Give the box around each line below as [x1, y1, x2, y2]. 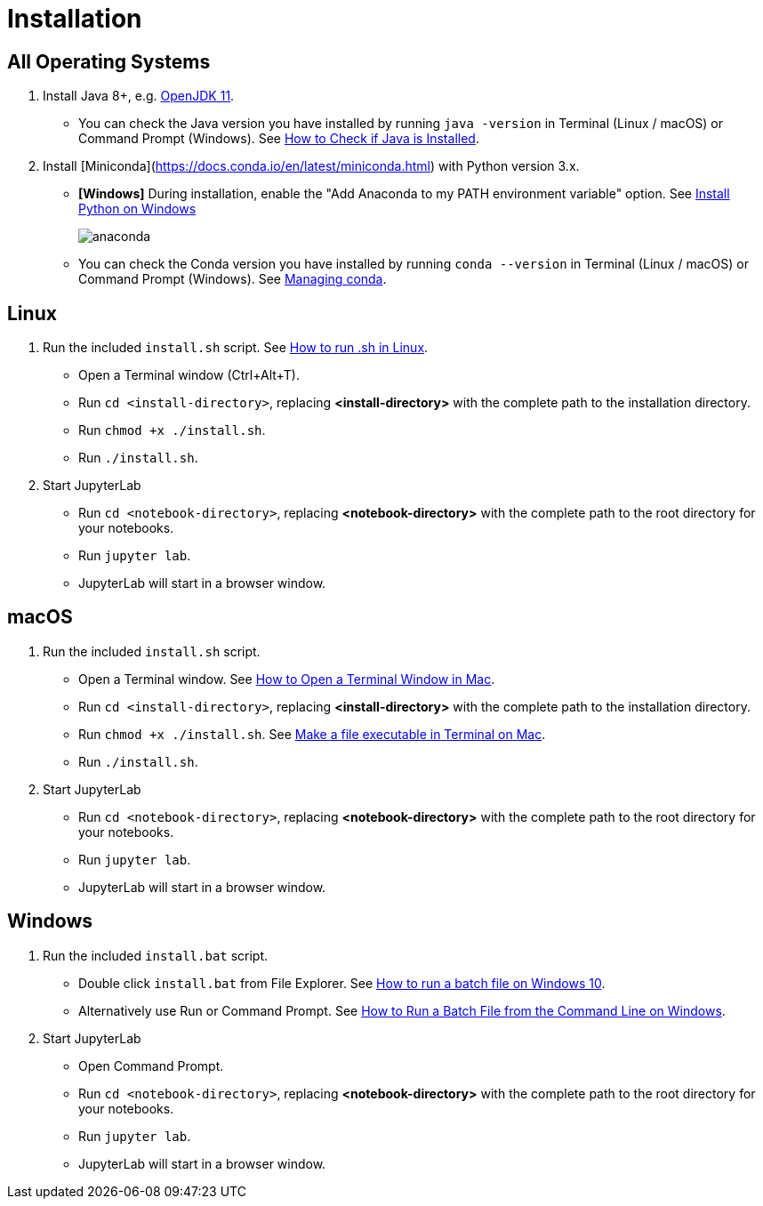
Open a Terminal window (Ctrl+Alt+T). [78, 367, 300, 383]
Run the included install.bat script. [43, 947, 269, 963]
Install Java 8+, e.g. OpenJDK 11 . [43, 88, 235, 104]
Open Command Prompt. [78, 1057, 224, 1073]
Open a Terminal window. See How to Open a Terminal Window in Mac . [78, 671, 495, 687]
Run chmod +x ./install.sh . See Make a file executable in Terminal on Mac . [78, 726, 546, 742]
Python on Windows [78, 201, 197, 217]
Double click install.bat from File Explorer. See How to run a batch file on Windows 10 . [78, 975, 606, 991]
